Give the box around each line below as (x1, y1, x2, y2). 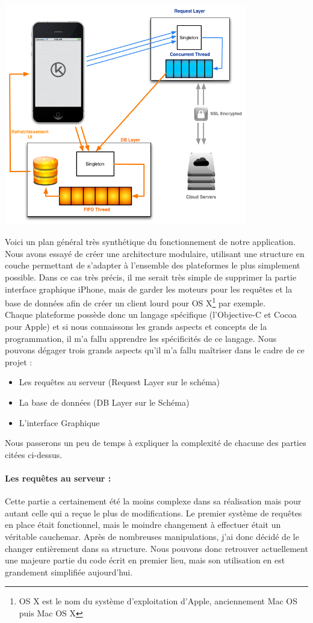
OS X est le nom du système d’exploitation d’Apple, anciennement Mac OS (19, 595, 298, 607)
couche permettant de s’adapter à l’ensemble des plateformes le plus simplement (5, 259, 300, 271)
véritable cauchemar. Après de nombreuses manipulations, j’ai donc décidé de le (5, 530, 299, 542)
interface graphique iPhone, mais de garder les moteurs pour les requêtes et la (5, 282, 293, 295)
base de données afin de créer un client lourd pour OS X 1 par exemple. (5, 295, 266, 309)
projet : (5, 355, 33, 368)
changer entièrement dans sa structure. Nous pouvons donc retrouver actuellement (5, 542, 308, 554)
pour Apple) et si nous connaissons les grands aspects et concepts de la (5, 320, 267, 332)
